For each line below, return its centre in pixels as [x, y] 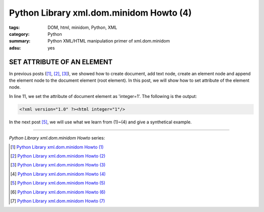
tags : [14, 27]
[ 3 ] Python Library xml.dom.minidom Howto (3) [58, 165]
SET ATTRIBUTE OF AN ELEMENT [61, 62]
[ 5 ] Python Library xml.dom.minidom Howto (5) [58, 183]
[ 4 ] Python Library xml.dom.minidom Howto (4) [58, 174]
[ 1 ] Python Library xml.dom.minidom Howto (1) [57, 147]
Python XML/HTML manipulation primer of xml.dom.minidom [109, 41]
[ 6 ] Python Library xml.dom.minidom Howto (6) [58, 192]
